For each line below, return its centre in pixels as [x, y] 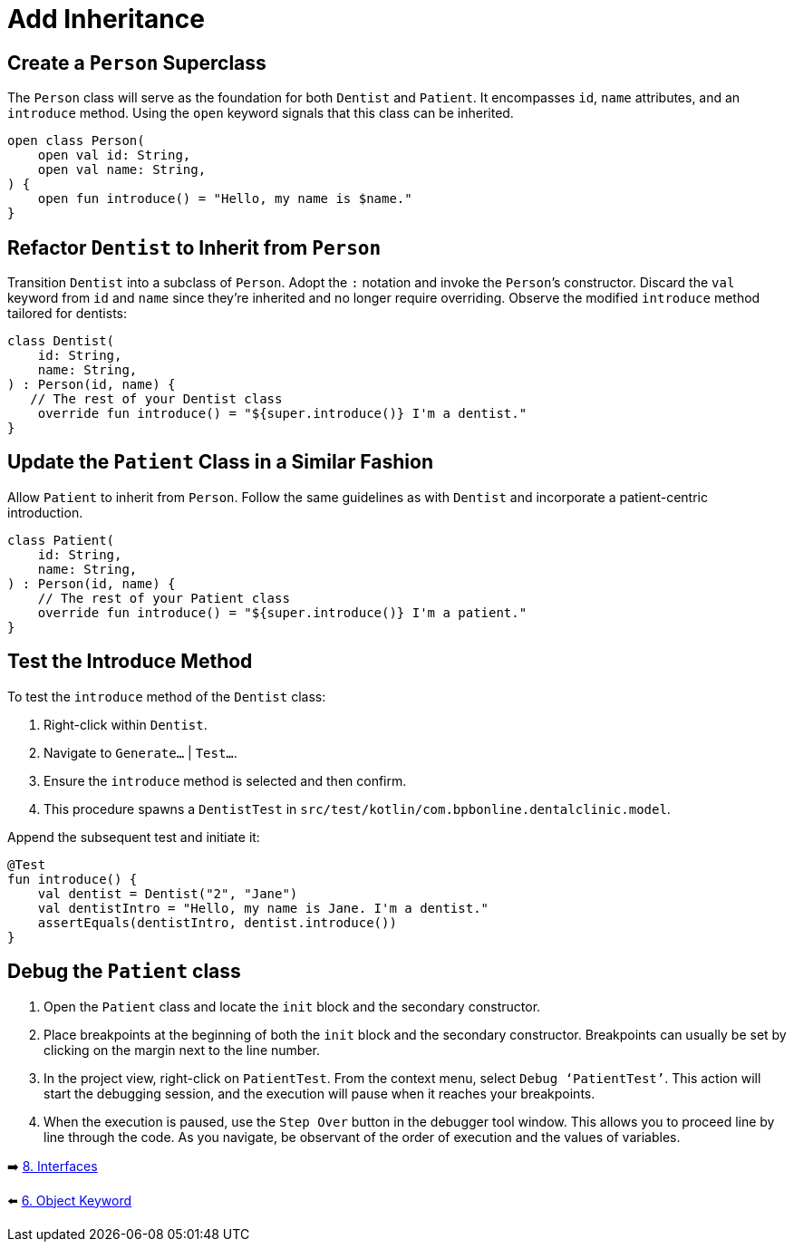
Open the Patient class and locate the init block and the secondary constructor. [292, 1006]
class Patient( [61, 540]
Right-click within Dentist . [126, 724]
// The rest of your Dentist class [156, 399]
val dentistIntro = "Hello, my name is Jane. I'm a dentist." [263, 908]
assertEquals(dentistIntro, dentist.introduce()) [217, 922]
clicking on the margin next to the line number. [182, 1050]
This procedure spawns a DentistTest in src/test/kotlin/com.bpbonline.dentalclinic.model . [357, 808]
